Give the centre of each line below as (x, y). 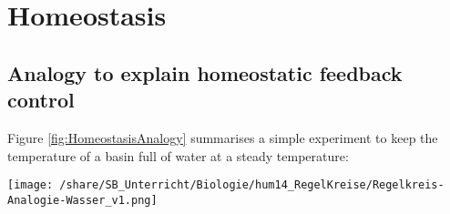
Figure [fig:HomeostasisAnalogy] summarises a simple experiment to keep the (223, 137)
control (41, 100)
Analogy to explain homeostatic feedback (205, 72)
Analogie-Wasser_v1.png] (82, 200)
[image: (31, 185)
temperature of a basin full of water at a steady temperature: (178, 155)
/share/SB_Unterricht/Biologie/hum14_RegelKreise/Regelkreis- (252, 185)
